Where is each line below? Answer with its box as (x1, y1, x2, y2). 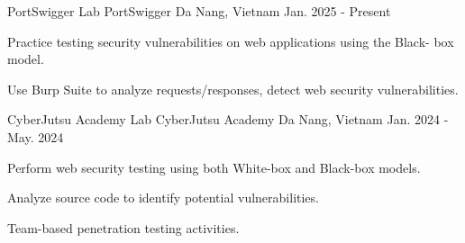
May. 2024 (7, 127, 64, 146)
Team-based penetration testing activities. (7, 218, 240, 237)
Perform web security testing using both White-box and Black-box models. (7, 157, 421, 176)
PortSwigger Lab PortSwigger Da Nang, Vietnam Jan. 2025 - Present (7, 2, 391, 20)
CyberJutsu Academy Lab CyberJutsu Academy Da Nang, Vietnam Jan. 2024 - (7, 110, 449, 129)
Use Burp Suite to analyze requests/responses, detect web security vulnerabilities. (7, 79, 459, 98)
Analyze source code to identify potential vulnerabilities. (7, 188, 319, 207)
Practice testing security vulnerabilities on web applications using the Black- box (7, 31, 454, 50)
